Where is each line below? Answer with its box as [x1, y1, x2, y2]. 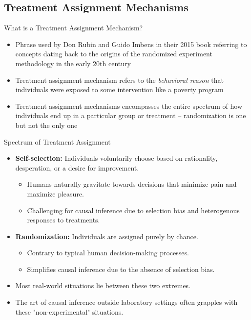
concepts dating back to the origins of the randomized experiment [15, 49, 212, 59]
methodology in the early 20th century [15, 58, 131, 68]
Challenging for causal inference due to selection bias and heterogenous [27, 205, 240, 215]
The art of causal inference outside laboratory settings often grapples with [15, 297, 238, 307]
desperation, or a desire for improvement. [15, 162, 139, 172]
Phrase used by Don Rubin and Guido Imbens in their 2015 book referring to [15, 39, 247, 49]
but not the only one [15, 120, 78, 130]
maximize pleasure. [27, 188, 84, 198]
